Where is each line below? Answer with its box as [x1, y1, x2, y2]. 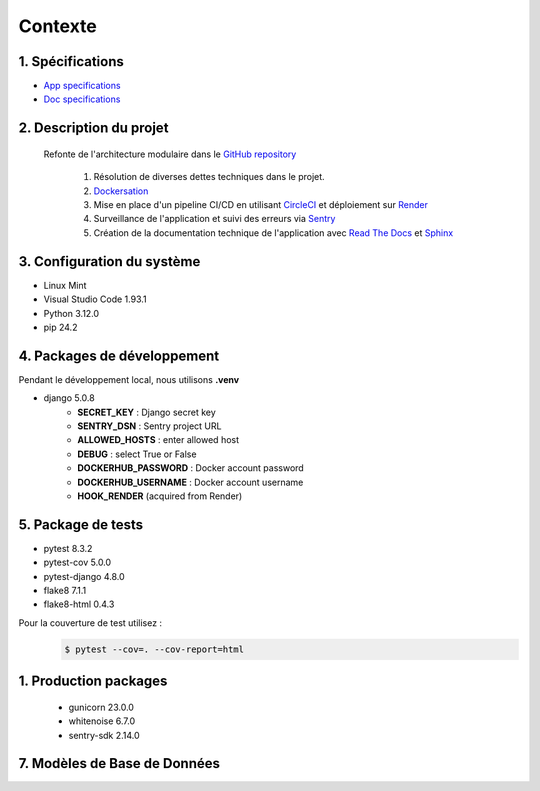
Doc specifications [43, 93, 121, 105]
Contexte [18, 15, 97, 37]
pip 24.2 [43, 321, 78, 333]
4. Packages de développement [18, 347, 220, 364]
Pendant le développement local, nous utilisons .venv [18, 373, 240, 385]
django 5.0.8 [43, 392, 95, 404]
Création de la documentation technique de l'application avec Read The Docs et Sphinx [93, 226, 454, 239]
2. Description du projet [18, 120, 169, 137]
